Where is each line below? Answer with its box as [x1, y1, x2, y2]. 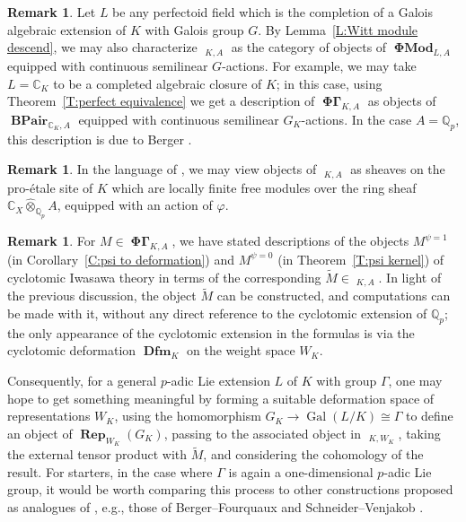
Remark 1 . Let [7, 3, 96, 21]
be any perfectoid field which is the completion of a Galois [112, 3, 434, 21]
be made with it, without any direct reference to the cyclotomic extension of [7, 304, 427, 323]
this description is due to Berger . [7, 129, 192, 148]
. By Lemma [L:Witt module [258, 20, 418, 39]
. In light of [378, 267, 442, 286]
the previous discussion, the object [7, 286, 197, 305]
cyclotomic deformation [7, 341, 136, 360]
